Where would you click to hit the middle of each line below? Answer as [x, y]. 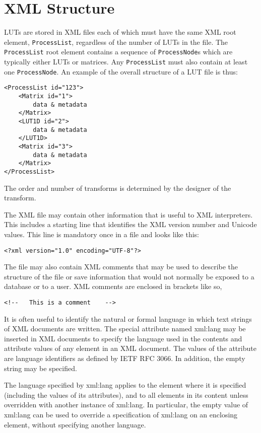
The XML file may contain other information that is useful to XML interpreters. [128, 214]
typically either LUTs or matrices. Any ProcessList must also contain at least [126, 62]
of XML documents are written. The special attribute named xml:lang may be [125, 329]
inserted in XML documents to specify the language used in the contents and [123, 338]
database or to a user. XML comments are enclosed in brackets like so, [113, 286]
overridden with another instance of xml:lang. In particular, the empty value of [126, 405]
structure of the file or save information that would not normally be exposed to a [129, 276]
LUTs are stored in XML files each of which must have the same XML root [120, 32]
